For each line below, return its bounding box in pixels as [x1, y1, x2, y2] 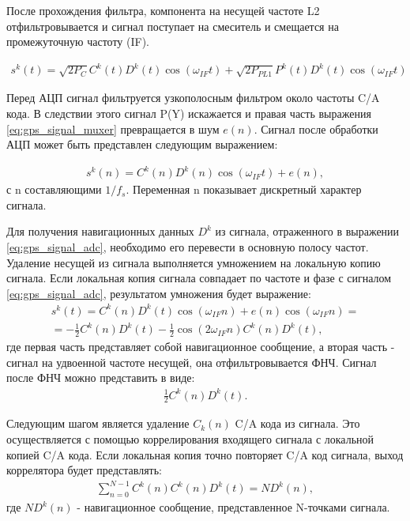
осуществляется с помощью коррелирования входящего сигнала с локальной [6, 431, 374, 447]
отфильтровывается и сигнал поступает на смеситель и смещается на [6, 17, 339, 34]
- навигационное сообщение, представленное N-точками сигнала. [77, 499, 390, 515]
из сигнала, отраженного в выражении [215, 223, 400, 240]
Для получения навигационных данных [6, 223, 194, 240]
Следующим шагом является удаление [6, 415, 190, 432]
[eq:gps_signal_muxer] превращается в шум [6, 120, 220, 137]
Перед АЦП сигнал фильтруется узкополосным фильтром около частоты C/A [6, 89, 380, 106]
